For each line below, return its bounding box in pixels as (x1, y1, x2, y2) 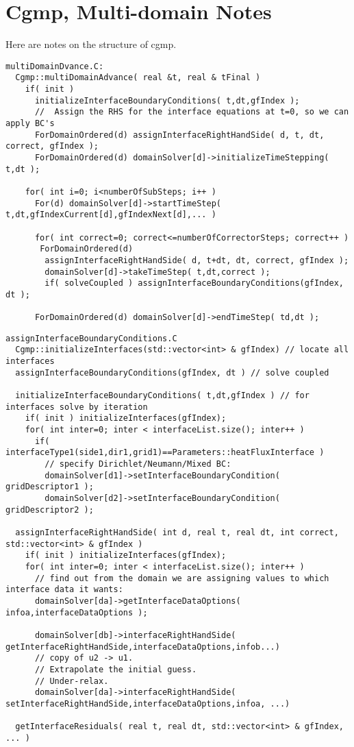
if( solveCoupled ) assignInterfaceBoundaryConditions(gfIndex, (45, 278, 344, 289)
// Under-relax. (34, 676, 109, 686)
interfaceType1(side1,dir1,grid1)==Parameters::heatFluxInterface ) (5, 448, 325, 458)
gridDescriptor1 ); (5, 482, 94, 492)
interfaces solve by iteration (5, 402, 148, 412)
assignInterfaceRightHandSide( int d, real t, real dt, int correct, (15, 527, 339, 537)
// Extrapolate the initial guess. (34, 664, 197, 674)
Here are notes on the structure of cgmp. (5, 37, 177, 51)
